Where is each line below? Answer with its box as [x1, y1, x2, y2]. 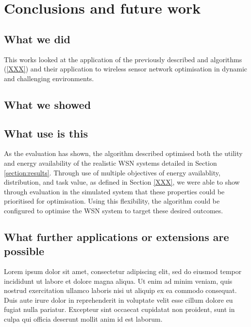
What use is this [4, 125, 88, 140]
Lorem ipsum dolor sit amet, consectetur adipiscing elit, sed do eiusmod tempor [4, 266, 242, 276]
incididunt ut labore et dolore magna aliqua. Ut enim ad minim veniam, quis [4, 275, 233, 286]
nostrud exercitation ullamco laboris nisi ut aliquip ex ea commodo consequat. [4, 285, 237, 295]
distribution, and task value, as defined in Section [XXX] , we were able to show [4, 177, 240, 187]
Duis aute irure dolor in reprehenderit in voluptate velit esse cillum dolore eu [4, 294, 233, 305]
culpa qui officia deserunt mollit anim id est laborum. [4, 314, 163, 324]
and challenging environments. [4, 73, 94, 83]
